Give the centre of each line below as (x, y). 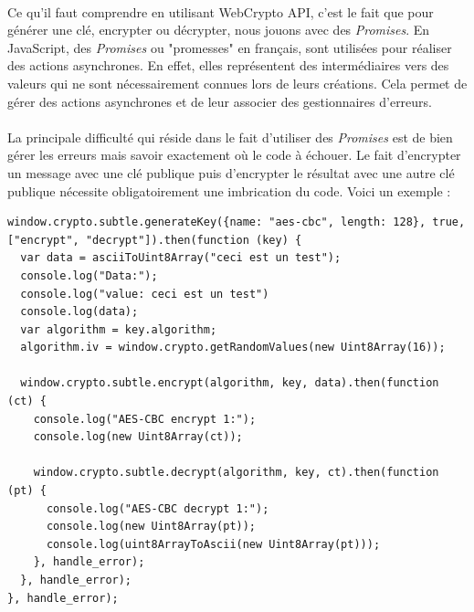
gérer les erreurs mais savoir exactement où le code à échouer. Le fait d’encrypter (234, 155)
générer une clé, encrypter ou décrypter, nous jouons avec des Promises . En (219, 30)
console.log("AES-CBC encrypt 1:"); (145, 419)
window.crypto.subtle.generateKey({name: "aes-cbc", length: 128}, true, (237, 222)
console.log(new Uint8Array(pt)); (151, 527)
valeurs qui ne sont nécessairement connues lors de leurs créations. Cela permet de (237, 83)
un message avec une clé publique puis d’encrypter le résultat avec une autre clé (231, 172)
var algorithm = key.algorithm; (119, 329)
